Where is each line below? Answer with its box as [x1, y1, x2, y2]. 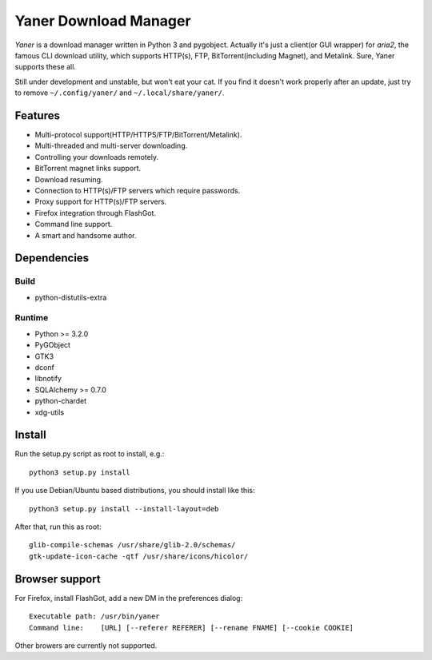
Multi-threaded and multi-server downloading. [34, 141, 188, 151]
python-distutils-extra [34, 292, 107, 302]
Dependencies [14, 252, 90, 265]
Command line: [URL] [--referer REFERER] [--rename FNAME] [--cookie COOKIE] [29, 623, 354, 632]
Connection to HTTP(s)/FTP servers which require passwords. [34, 185, 241, 195]
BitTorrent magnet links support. [34, 164, 142, 173]
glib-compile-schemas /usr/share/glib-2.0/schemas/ [29, 540, 236, 550]
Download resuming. [34, 174, 103, 184]
